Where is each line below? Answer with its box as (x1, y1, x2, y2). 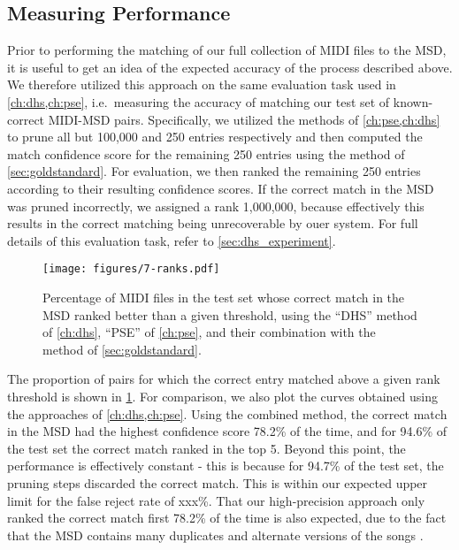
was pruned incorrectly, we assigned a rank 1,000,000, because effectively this (7, 196, 425, 215)
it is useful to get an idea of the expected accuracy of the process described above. (7, 57, 453, 76)
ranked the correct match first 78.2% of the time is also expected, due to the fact (7, 508, 447, 527)
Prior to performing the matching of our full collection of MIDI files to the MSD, (7, 41, 447, 59)
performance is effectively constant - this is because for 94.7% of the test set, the (7, 456, 444, 475)
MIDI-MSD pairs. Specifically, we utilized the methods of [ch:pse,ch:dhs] (48, 110, 440, 128)
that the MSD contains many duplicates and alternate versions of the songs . (7, 525, 424, 544)
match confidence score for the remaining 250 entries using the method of (7, 144, 405, 163)
